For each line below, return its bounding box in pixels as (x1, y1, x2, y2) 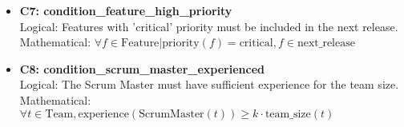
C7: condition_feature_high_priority (19, 2, 232, 18)
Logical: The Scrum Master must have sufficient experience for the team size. (19, 76, 399, 93)
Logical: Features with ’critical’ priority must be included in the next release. (19, 18, 398, 34)
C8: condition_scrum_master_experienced (19, 60, 265, 77)
